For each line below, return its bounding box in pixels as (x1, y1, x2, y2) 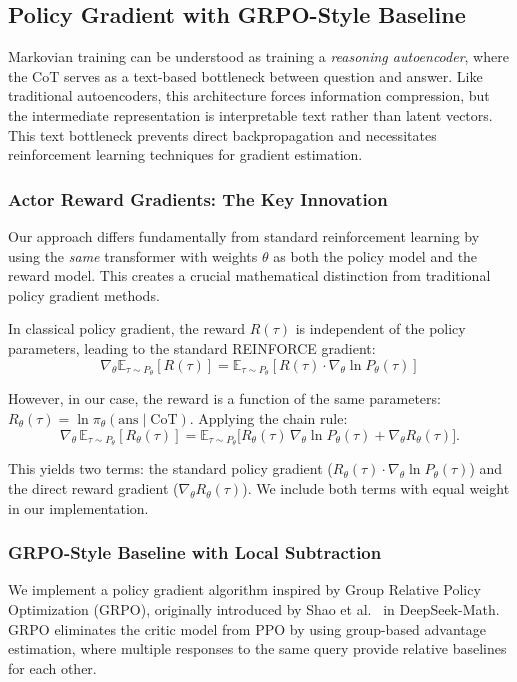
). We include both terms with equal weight (242, 478, 510, 499)
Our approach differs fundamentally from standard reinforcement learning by (8, 225, 480, 246)
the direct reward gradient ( (8, 478, 179, 499)
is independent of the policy (295, 318, 466, 339)
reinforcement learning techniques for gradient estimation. (8, 144, 363, 165)
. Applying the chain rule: (189, 408, 348, 428)
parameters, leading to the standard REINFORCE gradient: (8, 337, 376, 358)
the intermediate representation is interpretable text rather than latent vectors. (8, 104, 493, 125)
